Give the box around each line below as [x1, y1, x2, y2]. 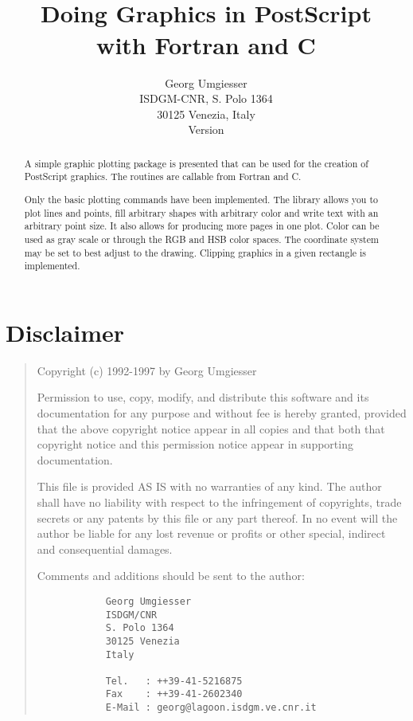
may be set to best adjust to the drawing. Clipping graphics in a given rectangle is [24, 245, 366, 259]
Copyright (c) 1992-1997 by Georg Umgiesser [37, 362, 257, 378]
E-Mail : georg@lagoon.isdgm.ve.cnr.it [105, 702, 317, 714]
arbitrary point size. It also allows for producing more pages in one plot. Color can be [24, 219, 380, 233]
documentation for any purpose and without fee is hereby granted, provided [37, 404, 407, 421]
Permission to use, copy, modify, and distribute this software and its [37, 389, 369, 406]
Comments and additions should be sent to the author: [37, 567, 305, 584]
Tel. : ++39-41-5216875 [105, 675, 243, 687]
